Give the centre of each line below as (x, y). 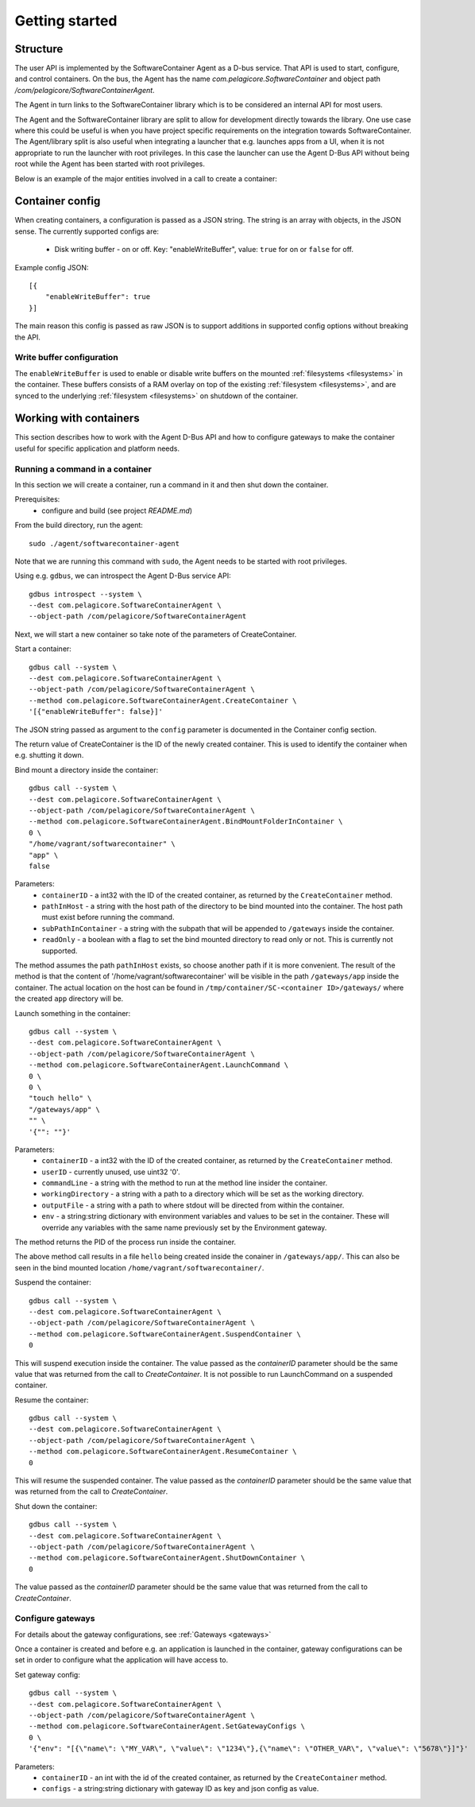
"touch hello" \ (60, 1098)
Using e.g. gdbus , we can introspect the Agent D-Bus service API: (123, 576)
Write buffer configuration (66, 358)
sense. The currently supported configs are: (87, 231)
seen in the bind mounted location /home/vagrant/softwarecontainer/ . (139, 1267)
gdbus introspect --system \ (85, 594)
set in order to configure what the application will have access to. (122, 1660)
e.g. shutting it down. (49, 755)
